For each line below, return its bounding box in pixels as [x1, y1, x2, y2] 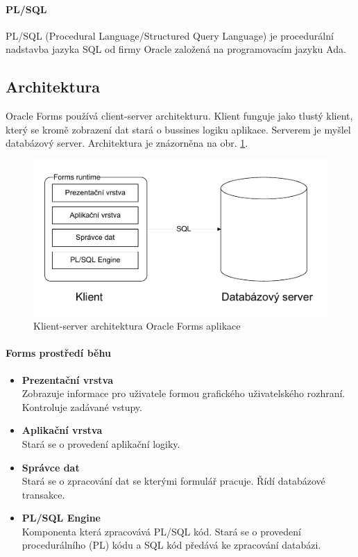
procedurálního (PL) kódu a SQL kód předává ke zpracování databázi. [22, 538, 321, 552]
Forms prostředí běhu [6, 346, 111, 360]
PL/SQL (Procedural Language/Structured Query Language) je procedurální [6, 28, 334, 42]
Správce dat [22, 460, 80, 474]
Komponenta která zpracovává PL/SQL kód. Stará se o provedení [22, 524, 301, 538]
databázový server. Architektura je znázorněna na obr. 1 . [6, 136, 248, 150]
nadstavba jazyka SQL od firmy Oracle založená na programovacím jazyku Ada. [6, 42, 346, 56]
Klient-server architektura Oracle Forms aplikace [33, 318, 241, 333]
